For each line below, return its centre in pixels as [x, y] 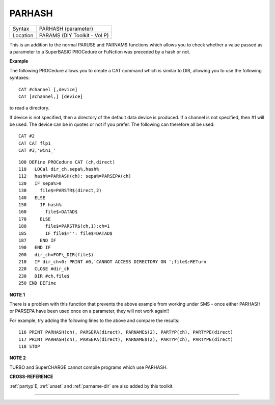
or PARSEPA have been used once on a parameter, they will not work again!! [89, 311]
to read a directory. [30, 108]
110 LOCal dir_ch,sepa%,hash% [59, 169]
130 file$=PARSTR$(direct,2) [60, 191]
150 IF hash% [40, 205]
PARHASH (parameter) [66, 29]
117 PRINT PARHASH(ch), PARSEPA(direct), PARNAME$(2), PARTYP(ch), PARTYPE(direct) [126, 339]
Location [23, 35]
